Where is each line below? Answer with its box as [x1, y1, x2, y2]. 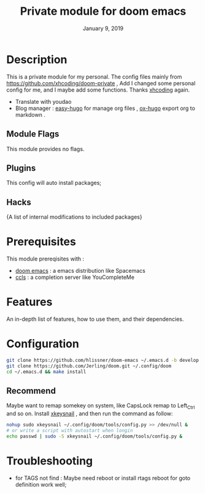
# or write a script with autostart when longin [6, 428, 133, 434]
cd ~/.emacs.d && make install [6, 369, 87, 375]
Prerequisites [6, 235, 77, 249]
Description [6, 52, 68, 66]
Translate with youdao [15, 98, 72, 105]
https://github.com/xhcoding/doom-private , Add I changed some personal [6, 79, 196, 87]
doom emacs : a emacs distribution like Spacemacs [15, 267, 145, 275]
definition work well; [15, 480, 67, 488]
